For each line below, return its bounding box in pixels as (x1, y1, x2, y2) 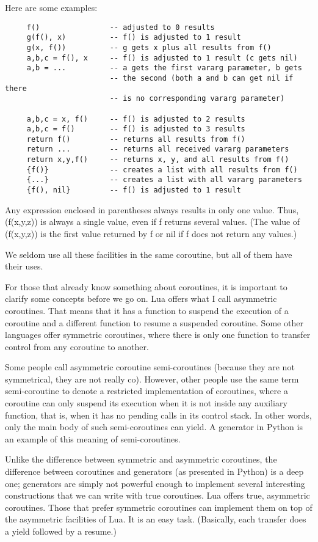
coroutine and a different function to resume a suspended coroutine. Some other (5, 316, 303, 329)
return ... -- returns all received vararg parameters (26, 145, 289, 154)
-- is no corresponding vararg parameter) (109, 94, 285, 103)
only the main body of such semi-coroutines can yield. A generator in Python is (5, 420, 303, 433)
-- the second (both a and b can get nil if (109, 73, 294, 82)
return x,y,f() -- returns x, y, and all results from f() (26, 155, 289, 164)
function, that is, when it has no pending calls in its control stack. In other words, (5, 408, 312, 421)
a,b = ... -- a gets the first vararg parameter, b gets (26, 64, 302, 73)
